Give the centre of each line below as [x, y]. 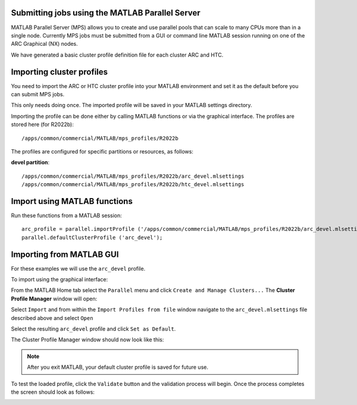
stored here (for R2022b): [43, 124]
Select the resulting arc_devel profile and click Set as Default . [93, 329]
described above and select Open [52, 318]
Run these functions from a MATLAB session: [66, 216]
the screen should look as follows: [53, 392]
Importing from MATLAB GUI [65, 254]
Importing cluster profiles [59, 72]
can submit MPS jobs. [38, 94]
